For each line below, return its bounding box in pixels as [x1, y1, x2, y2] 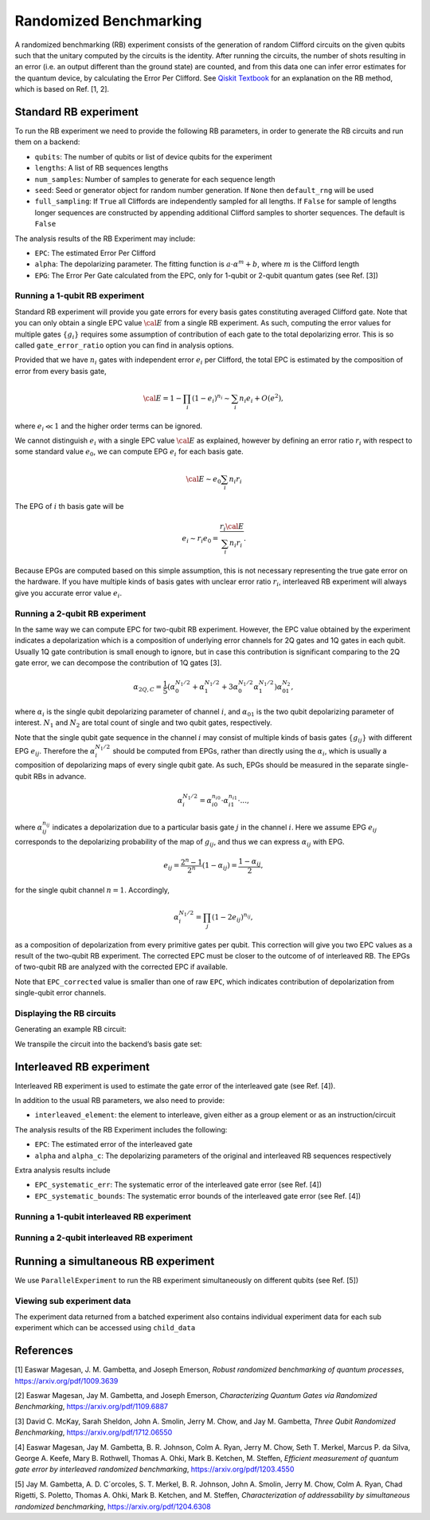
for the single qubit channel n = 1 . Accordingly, [14, 885, 170, 895]
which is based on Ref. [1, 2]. [14, 85, 110, 94]
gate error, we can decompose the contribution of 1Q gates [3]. [14, 658, 222, 667]
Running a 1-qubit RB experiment [14, 290, 145, 301]
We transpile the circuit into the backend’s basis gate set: [14, 1039, 202, 1049]
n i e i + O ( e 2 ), [239, 392, 284, 404]
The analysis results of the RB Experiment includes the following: [14, 1124, 228, 1134]
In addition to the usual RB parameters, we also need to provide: [14, 1096, 225, 1105]
